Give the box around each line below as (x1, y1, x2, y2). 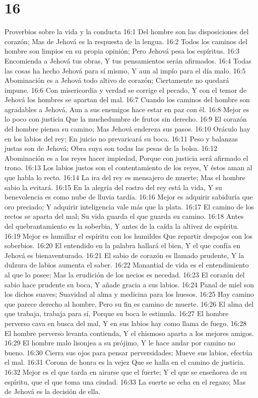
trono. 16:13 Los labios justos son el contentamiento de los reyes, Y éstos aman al (4, 162, 253, 173)
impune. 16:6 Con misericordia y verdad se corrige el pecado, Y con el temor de (4, 84, 247, 95)
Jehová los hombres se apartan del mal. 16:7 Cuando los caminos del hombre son (4, 94, 250, 105)
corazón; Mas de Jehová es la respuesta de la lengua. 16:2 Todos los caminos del (4, 36, 248, 46)
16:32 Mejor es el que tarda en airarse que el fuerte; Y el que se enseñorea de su (4, 366, 247, 377)
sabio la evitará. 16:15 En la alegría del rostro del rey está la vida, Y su (4, 182, 222, 192)
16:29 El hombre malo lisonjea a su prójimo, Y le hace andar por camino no (4, 337, 235, 348)
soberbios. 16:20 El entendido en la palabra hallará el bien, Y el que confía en (4, 240, 241, 251)
